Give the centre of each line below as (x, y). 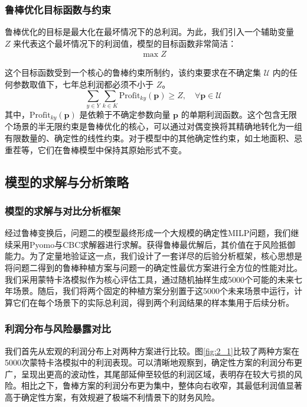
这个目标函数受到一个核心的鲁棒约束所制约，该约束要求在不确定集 (133, 72)
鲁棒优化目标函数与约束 (58, 9)
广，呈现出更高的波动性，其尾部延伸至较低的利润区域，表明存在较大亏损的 (149, 374)
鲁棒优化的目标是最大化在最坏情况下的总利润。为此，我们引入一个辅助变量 (149, 32)
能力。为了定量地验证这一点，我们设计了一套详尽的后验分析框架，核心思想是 (153, 256)
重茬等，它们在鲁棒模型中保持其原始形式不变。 (96, 149)
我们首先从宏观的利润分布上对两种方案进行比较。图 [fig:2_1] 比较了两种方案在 (152, 351)
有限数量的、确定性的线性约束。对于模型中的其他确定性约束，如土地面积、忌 (153, 138)
